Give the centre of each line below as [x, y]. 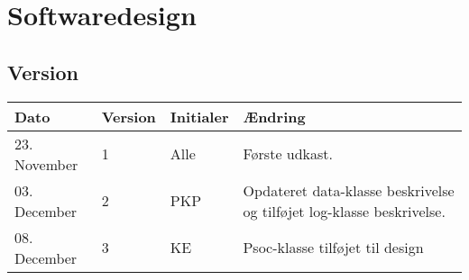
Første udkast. [288, 154]
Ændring [274, 116]
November [46, 164]
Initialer [199, 116]
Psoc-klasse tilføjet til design [333, 248]
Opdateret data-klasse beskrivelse [349, 190]
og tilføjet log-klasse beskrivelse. [344, 211]
